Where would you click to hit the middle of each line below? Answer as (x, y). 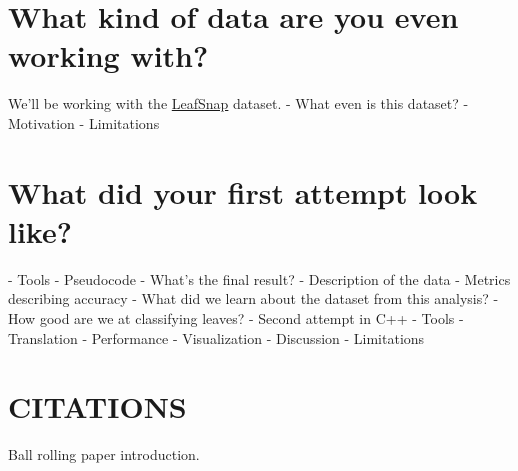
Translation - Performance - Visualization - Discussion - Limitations (216, 337)
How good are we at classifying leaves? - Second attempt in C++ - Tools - (236, 318)
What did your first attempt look (243, 191)
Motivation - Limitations (84, 122)
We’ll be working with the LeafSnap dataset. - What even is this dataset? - (238, 103)
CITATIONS (97, 406)
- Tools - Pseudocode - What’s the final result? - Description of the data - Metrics (259, 278)
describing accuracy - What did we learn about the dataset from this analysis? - (253, 298)
